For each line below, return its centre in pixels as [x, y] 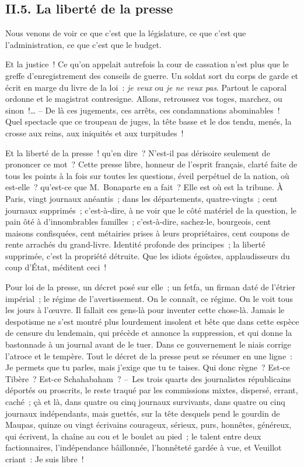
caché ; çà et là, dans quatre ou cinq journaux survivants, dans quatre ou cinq [145, 402]
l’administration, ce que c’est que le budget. [83, 44]
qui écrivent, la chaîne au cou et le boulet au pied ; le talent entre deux [133, 436]
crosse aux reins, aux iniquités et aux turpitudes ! [95, 133]
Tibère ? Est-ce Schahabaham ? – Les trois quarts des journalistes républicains [148, 378]
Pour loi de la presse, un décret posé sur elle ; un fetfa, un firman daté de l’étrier [150, 287]
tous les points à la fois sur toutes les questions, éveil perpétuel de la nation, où [147, 175]
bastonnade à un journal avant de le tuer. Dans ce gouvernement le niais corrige [148, 344]
